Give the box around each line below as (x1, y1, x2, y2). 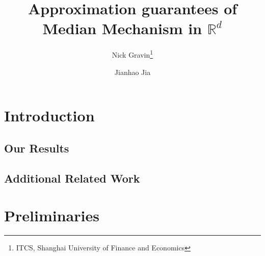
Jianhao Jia (114, 66, 151, 77)
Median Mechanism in (42, 18, 202, 39)
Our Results (4, 140, 69, 156)
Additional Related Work (4, 170, 140, 186)
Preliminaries (4, 205, 99, 226)
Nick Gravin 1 (112, 48, 153, 60)
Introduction (4, 105, 95, 126)
